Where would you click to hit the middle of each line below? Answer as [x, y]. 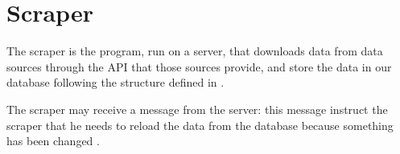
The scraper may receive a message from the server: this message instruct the [197, 109]
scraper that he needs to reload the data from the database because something [200, 125]
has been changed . [53, 141]
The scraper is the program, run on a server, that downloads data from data [195, 51]
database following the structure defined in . [115, 82]
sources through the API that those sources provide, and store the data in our [199, 66]
